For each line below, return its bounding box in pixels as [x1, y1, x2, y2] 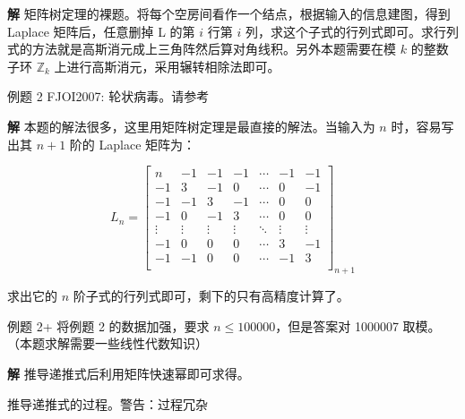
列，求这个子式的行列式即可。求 [245, 21, 434, 40]
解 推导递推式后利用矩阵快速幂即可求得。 [7, 363, 250, 382]
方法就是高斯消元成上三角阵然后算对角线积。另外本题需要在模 [31, 39, 396, 58]
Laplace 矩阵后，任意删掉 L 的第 [7, 21, 195, 40]
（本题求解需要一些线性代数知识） [7, 334, 208, 353]
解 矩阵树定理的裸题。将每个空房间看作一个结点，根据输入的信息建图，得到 [7, 4, 451, 22]
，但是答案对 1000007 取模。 [275, 316, 441, 335]
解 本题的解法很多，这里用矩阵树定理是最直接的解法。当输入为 [7, 116, 375, 135]
